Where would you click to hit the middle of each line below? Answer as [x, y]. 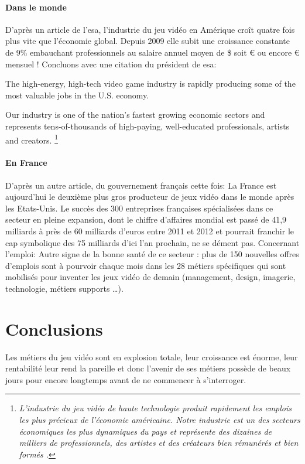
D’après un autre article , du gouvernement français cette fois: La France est [141, 185]
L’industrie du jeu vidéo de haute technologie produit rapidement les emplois [155, 408]
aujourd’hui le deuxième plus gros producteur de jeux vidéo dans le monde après [150, 197]
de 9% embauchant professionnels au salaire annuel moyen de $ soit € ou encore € [152, 52]
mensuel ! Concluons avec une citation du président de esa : [111, 64]
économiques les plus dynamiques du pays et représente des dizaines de [145, 431]
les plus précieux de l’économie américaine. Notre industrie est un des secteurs [160, 420]
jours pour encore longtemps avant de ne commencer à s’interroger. [126, 379]
